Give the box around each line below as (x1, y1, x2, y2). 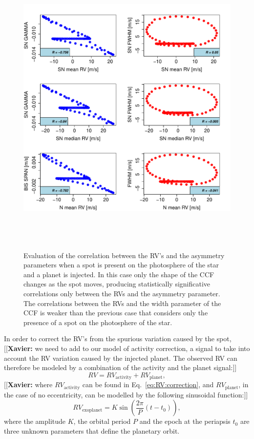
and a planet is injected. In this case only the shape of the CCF (23, 269, 214, 279)
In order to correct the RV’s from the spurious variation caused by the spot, (4, 333, 232, 344)
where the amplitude (4, 416, 66, 426)
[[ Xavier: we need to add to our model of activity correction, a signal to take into (4, 343, 250, 353)
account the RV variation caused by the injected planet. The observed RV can (4, 352, 237, 363)
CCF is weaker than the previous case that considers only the (23, 307, 208, 318)
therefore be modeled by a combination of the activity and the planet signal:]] (4, 362, 237, 373)
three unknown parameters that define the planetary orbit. (4, 425, 180, 436)
